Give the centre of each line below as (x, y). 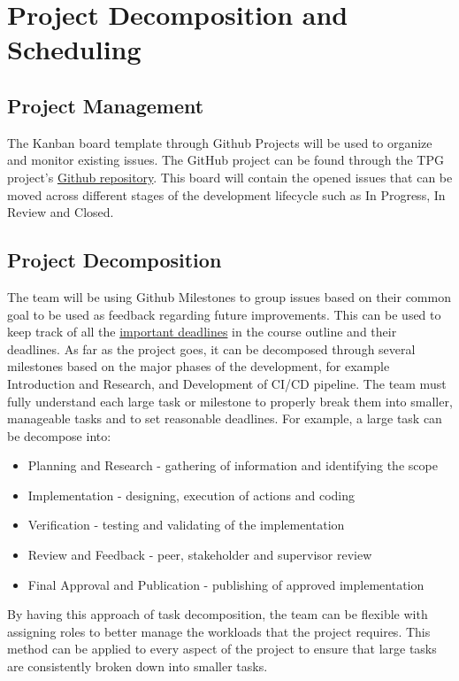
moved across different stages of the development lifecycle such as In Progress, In (226, 194)
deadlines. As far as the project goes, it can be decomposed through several (211, 348)
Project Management (106, 105)
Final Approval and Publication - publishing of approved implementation (226, 584)
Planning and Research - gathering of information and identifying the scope (233, 465)
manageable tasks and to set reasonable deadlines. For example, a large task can (225, 418)
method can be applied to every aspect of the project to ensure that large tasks (222, 649)
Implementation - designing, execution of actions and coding (191, 495)
